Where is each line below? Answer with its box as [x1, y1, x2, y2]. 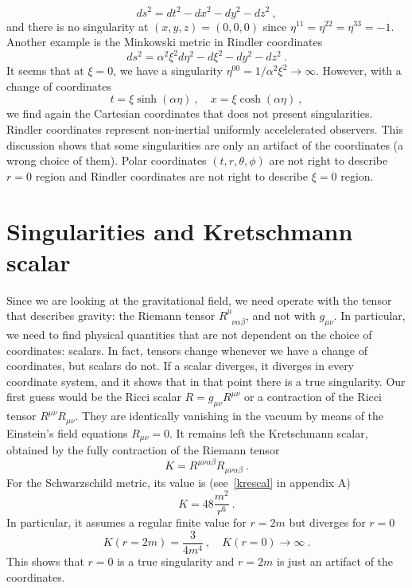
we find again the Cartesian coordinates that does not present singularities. [6, 105, 373, 122]
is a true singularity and [117, 553, 235, 570]
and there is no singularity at [6, 18, 149, 34]
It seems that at [6, 62, 84, 79]
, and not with [245, 307, 316, 324]
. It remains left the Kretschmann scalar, [169, 424, 368, 441]
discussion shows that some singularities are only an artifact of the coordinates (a [6, 136, 403, 153]
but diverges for [289, 514, 366, 531]
